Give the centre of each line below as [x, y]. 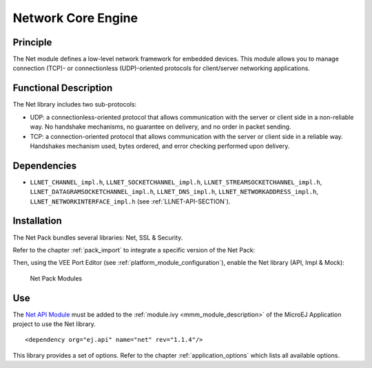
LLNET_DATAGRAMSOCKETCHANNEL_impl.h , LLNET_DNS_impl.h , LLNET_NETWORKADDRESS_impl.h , [174, 192]
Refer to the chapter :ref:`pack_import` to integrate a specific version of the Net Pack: [134, 250]
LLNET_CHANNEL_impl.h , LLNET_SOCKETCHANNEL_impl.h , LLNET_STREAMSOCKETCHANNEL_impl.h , [176, 182]
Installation [37, 221]
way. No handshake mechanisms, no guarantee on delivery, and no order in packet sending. [161, 127]
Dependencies [45, 165]
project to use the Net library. [54, 324]
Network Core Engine [75, 18]
